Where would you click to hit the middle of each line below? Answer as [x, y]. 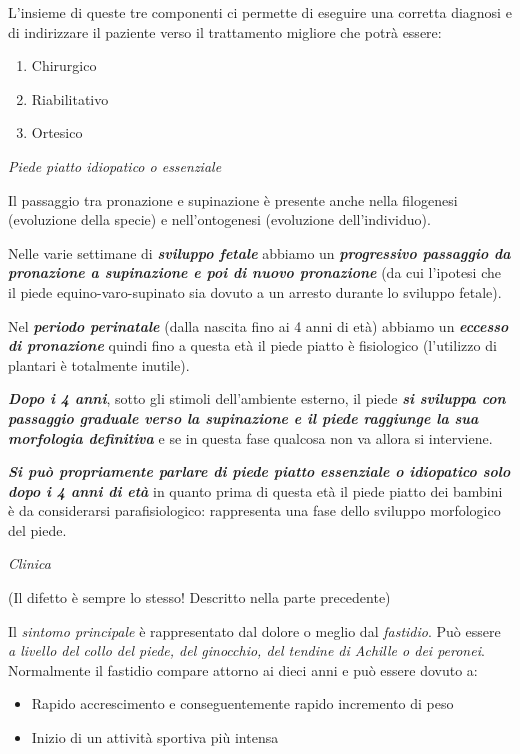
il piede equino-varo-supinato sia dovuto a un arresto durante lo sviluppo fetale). [255, 291]
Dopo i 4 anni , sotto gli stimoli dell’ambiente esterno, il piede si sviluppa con [257, 398]
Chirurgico [64, 65]
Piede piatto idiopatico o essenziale [115, 165]
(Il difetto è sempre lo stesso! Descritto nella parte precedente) [199, 597]
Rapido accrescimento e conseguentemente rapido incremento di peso [242, 703]
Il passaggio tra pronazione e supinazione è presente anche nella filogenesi [233, 199]
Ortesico [57, 132]
